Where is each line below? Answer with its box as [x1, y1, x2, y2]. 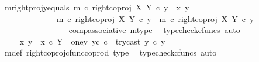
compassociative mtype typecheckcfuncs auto [68, 24, 240, 36]
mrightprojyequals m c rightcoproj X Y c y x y [4, 1, 189, 13]
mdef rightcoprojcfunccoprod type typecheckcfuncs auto [4, 46, 217, 59]
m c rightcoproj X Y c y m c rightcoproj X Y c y [56, 12, 254, 24]
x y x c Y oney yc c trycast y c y [19, 35, 165, 47]
